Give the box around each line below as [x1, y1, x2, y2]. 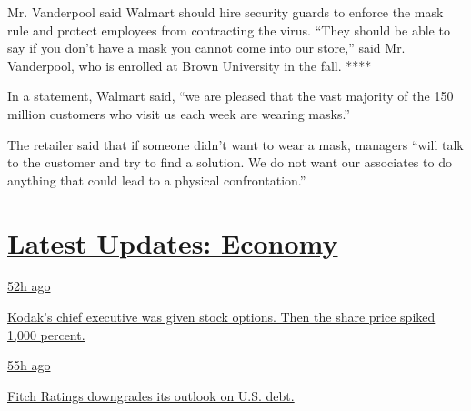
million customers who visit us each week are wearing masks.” [7, 104, 350, 123]
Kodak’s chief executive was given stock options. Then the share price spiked [7, 307, 436, 326]
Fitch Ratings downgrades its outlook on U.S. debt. [7, 386, 295, 405]
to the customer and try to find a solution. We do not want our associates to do [7, 153, 452, 172]
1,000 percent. [7, 325, 85, 344]
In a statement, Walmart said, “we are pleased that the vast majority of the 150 [7, 86, 454, 105]
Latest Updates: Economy [7, 224, 338, 261]
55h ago [7, 356, 51, 375]
